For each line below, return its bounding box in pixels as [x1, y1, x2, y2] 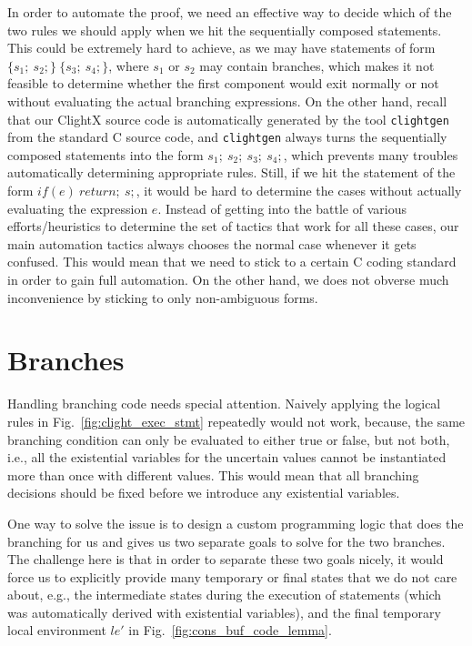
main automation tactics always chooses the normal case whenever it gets [7, 234, 417, 253]
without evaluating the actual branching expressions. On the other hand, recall [7, 91, 447, 110]
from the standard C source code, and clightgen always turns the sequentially [7, 127, 447, 146]
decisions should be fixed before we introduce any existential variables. [7, 483, 400, 502]
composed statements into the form [7, 145, 204, 164]
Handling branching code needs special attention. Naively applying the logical [7, 394, 441, 413]
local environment [7, 621, 106, 640]
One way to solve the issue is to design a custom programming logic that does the [7, 513, 464, 532]
